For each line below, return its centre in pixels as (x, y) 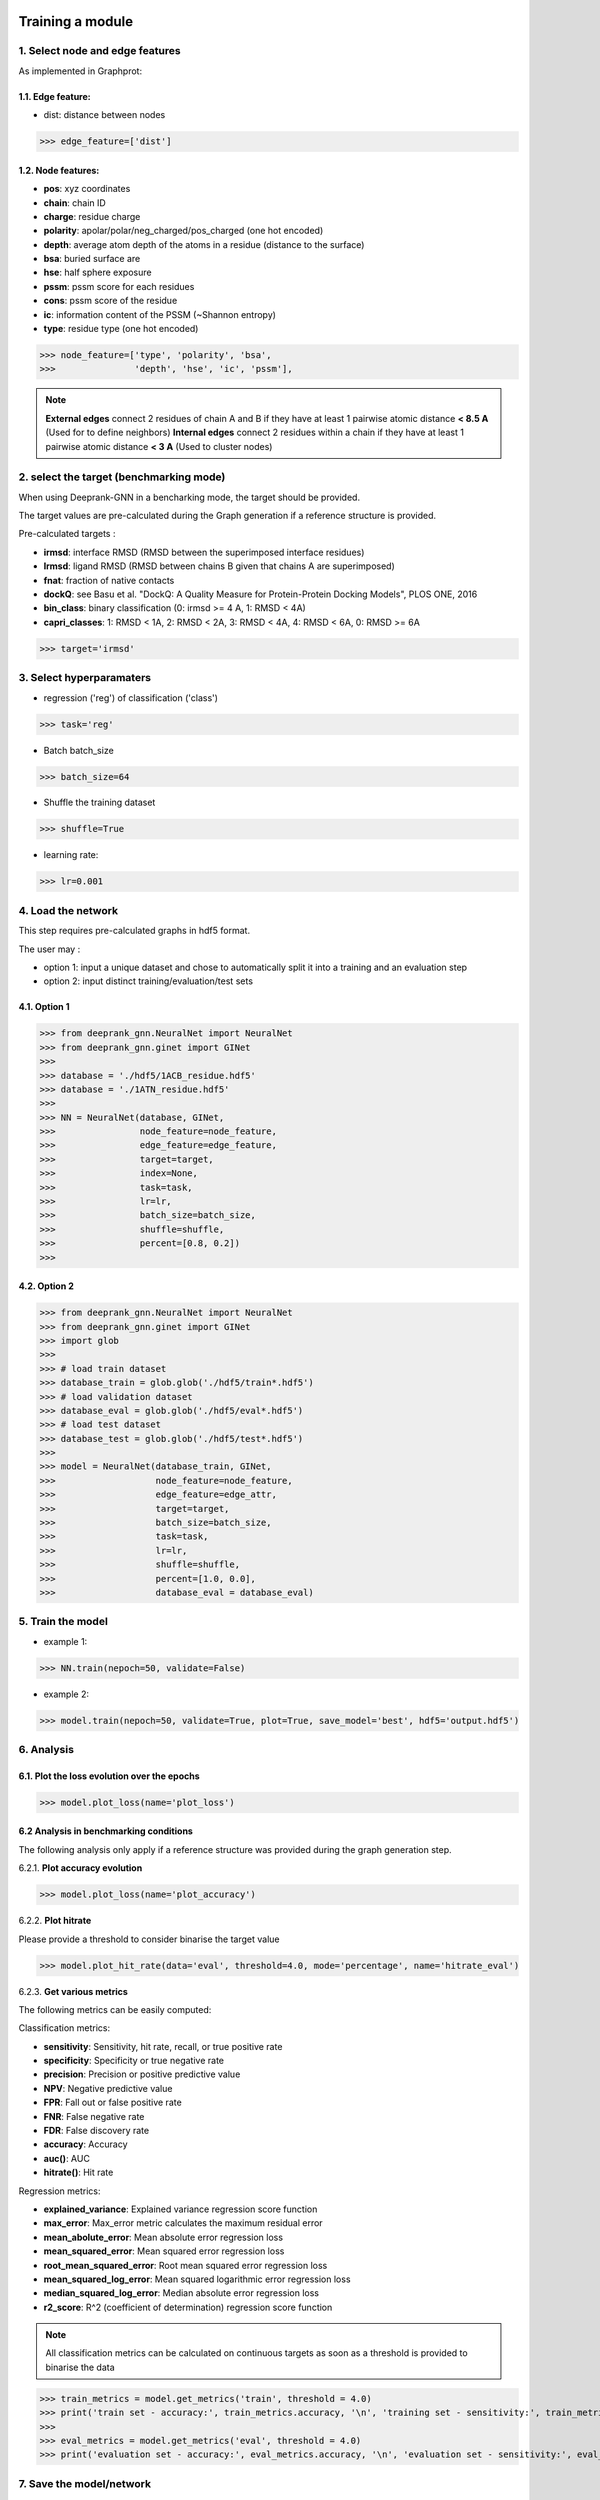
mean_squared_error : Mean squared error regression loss (164, 2251)
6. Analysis (46, 1750)
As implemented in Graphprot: (80, 71)
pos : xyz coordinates (87, 189)
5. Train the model (63, 1622)
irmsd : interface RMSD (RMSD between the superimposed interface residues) (204, 552)
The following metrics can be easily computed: (115, 2009)
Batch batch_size (78, 750)
